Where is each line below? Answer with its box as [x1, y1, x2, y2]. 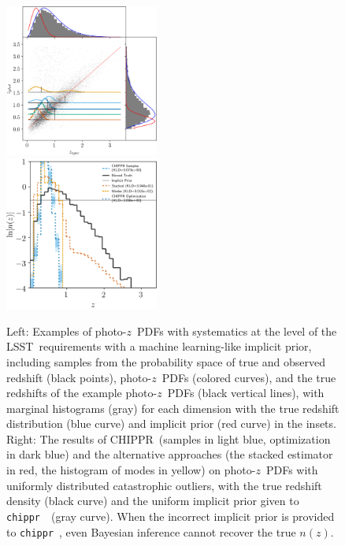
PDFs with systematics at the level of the [137, 322, 337, 339]
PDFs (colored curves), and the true [161, 369, 336, 385]
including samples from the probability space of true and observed [6, 353, 325, 370]
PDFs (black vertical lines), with [167, 384, 325, 401]
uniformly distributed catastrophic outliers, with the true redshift [6, 477, 322, 493]
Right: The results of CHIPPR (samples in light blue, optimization [6, 430, 331, 447]
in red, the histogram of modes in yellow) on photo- [6, 462, 256, 478]
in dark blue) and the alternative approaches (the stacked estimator [6, 446, 333, 462]
